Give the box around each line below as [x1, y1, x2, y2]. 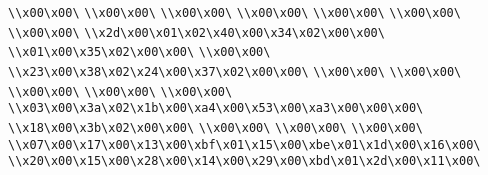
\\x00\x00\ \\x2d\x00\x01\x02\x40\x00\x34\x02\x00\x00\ [8, 25, 385, 40]
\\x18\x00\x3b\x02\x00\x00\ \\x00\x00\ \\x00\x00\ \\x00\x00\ [8, 120, 423, 135]
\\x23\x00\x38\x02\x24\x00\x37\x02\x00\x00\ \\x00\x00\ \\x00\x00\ [8, 64, 462, 79]
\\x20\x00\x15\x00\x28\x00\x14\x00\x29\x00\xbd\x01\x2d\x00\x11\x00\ [8, 154, 481, 169]
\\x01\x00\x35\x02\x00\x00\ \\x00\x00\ [8, 45, 271, 60]
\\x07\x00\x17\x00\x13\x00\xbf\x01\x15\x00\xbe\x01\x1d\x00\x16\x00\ [8, 137, 481, 152]
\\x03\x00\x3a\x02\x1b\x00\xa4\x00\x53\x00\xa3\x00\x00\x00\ [8, 101, 424, 116]
